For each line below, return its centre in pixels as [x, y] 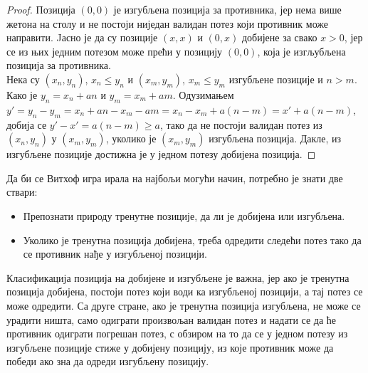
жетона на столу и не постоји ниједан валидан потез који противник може [167, 23]
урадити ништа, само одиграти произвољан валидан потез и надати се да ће [172, 319]
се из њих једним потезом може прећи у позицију [115, 51]
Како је [22, 94]
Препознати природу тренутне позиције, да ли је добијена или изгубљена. [184, 215]
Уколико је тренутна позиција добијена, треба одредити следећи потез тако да [192, 240]
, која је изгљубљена [301, 51]
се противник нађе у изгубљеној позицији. [115, 254]
